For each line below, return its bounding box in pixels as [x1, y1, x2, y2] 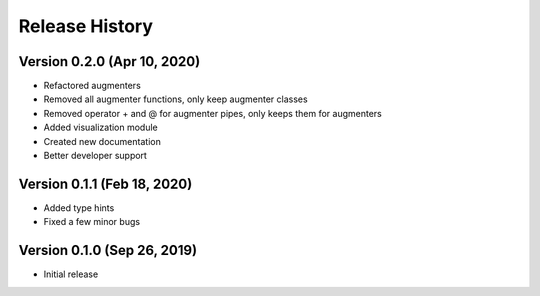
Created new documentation [43, 135, 162, 147]
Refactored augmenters [43, 80, 142, 92]
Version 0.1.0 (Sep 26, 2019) [18, 242, 198, 259]
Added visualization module [43, 121, 159, 134]
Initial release [43, 268, 99, 280]
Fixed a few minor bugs [43, 216, 140, 228]
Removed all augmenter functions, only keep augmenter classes [43, 93, 309, 105]
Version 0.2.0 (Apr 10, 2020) [18, 53, 201, 70]
